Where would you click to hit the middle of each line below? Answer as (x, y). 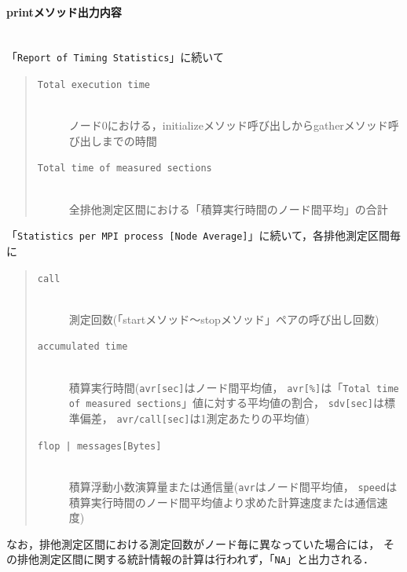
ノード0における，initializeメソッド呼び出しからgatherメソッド (228, 125)
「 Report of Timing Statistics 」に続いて (115, 57)
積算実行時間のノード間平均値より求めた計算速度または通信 (223, 502)
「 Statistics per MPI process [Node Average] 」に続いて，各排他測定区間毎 (204, 235)
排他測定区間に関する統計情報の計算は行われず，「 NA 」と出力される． (195, 559)
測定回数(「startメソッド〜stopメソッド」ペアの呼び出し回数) (224, 319)
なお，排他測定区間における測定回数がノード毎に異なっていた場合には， (193, 543)
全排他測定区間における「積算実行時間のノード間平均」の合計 (228, 209)
